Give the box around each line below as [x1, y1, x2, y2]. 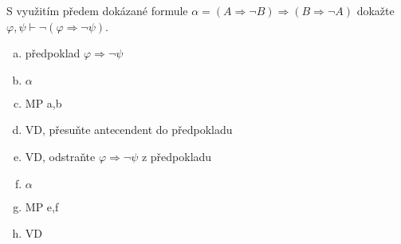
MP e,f [25, 198, 59, 214]
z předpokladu [141, 148, 212, 164]
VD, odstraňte [25, 148, 96, 164]
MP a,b [25, 94, 62, 111]
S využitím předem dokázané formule [6, 2, 188, 18]
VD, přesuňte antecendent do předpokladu [25, 121, 233, 138]
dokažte [356, 2, 395, 18]
